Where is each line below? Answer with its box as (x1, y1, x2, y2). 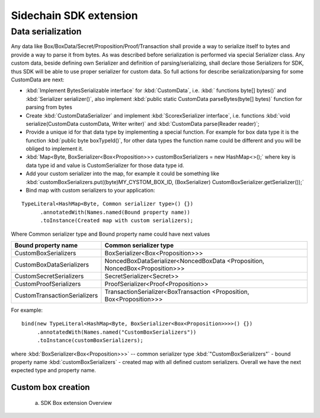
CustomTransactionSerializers (14, 291, 98, 299)
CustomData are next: (11, 76, 65, 83)
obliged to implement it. (25, 145, 84, 153)
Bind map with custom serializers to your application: (25, 187, 155, 194)
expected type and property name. (11, 367, 96, 374)
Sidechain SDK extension (11, 9, 139, 22)
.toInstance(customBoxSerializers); (37, 337, 143, 344)
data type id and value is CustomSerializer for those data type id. (25, 161, 184, 169)
